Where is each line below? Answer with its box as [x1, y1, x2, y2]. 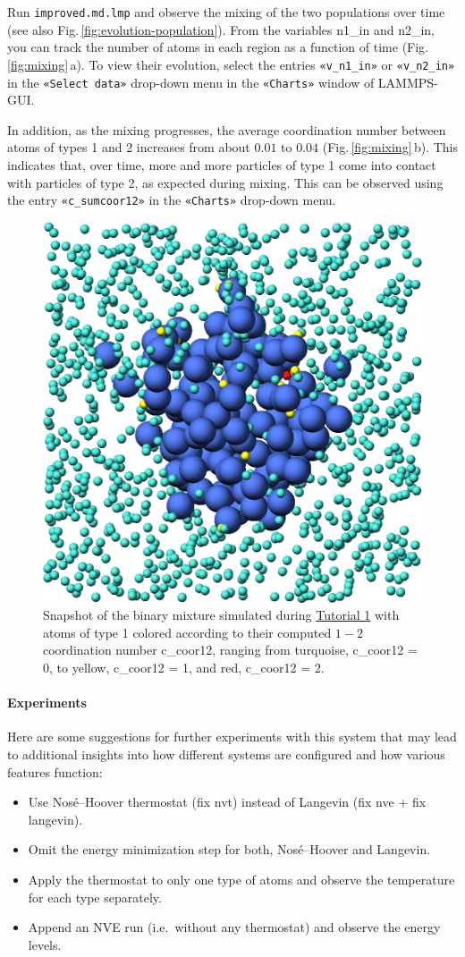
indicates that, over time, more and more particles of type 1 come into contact [7, 155, 436, 174]
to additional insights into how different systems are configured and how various [7, 744, 445, 763]
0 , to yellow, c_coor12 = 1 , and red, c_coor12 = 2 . [43, 657, 325, 676]
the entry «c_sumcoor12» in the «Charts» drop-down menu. [7, 191, 336, 209]
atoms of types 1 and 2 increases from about [7, 138, 250, 157]
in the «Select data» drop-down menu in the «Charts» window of [7, 72, 375, 91]
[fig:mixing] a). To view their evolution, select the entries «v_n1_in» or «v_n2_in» [7, 55, 455, 73]
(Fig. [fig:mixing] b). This [322, 138, 458, 157]
